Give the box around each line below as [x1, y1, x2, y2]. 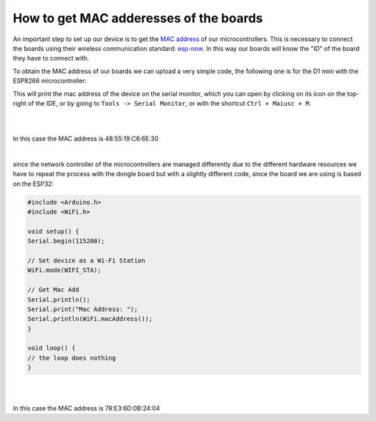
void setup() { [27, 227, 79, 235]
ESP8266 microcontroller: [13, 77, 87, 85]
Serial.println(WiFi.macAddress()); [27, 315, 153, 323]
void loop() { [27, 344, 76, 352]
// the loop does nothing [27, 354, 116, 362]
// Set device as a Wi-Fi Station [27, 256, 146, 264]
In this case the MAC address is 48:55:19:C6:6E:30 [13, 134, 159, 143]
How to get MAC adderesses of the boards [13, 10, 263, 26]
